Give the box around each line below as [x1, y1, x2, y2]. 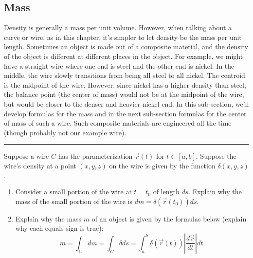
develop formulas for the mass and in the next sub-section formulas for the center [4, 108, 247, 118]
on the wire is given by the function [109, 160, 216, 170]
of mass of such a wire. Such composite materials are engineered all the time [4, 118, 232, 128]
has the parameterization [58, 151, 133, 161]
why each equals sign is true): [15, 223, 104, 233]
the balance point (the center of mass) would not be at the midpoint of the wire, [4, 89, 244, 99]
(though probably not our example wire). [4, 127, 126, 137]
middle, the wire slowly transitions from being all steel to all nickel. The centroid [4, 70, 245, 80]
